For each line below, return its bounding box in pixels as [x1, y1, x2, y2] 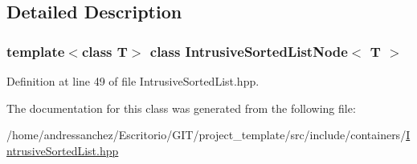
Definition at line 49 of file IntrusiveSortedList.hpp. [6, 73, 260, 89]
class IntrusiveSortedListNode [149, 41, 348, 61]
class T [81, 41, 128, 61]
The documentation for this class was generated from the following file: [6, 99, 356, 116]
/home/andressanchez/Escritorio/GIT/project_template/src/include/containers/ [6, 126, 407, 143]
